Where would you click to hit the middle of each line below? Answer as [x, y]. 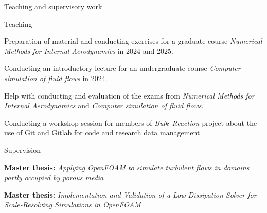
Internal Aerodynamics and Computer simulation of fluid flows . [104, 105]
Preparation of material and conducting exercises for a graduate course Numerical [133, 41]
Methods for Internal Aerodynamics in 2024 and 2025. [89, 51]
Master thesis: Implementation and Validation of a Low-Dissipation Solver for [130, 194]
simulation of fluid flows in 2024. [56, 78]
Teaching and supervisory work [53, 6]
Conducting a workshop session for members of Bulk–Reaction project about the [131, 122]
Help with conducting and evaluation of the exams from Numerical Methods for [129, 95]
